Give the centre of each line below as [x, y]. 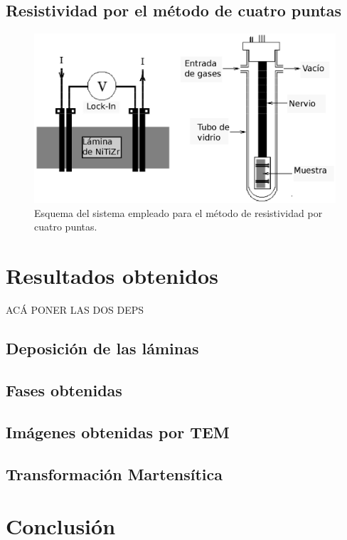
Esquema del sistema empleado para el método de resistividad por [178, 212]
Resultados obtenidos [112, 276]
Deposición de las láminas [102, 348]
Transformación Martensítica [114, 473]
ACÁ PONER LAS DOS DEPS [75, 310]
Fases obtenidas [64, 390]
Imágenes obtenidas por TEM [118, 432]
